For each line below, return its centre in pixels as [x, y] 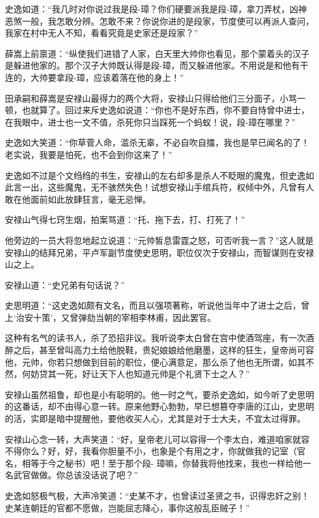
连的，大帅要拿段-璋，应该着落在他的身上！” [94, 77]
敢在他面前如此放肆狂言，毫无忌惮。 [78, 199]
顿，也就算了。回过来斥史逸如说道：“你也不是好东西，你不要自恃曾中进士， [157, 110]
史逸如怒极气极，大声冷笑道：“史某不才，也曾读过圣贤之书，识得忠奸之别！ [157, 495]
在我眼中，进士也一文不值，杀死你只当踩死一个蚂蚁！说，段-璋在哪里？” [150, 122]
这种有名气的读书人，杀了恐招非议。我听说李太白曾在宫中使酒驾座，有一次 [155, 338]
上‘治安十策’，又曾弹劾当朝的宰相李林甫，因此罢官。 [110, 317]
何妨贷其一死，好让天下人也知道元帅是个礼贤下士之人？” [136, 374]
